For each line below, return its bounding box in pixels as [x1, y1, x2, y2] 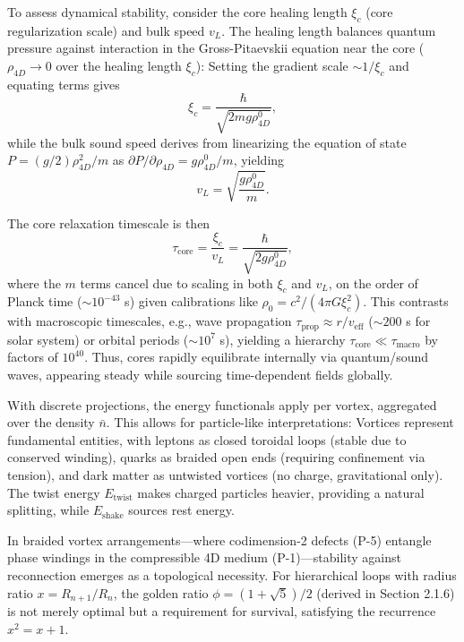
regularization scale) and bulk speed [7, 21, 205, 39]
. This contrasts [363, 292, 449, 311]
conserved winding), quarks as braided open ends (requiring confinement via [7, 448, 425, 467]
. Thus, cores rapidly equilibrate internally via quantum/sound [84, 347, 429, 366]
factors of [7, 347, 58, 366]
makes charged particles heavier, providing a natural [137, 483, 425, 501]
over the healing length [56, 56, 182, 74]
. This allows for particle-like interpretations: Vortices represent [106, 413, 454, 432]
